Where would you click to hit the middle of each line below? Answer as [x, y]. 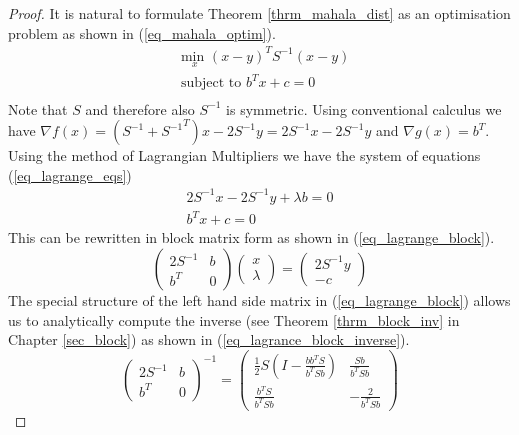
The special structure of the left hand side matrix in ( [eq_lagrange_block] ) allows [259, 299]
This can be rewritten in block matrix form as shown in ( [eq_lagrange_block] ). [251, 237]
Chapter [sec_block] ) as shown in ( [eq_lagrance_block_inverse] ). [209, 339]
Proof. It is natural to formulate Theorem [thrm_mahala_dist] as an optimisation [259, 13]
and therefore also [140, 108]
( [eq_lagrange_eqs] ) [70, 174]
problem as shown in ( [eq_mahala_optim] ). [142, 32]
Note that [38, 108]
